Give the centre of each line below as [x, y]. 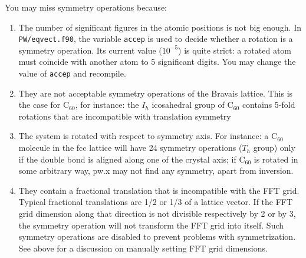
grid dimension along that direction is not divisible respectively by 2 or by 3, [157, 214]
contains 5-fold [269, 105]
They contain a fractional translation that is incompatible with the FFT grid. [159, 190]
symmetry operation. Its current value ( [90, 50]
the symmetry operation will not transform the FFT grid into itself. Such [151, 225]
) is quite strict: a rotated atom [235, 50]
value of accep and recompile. [72, 73]
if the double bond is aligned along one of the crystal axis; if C [132, 159]
